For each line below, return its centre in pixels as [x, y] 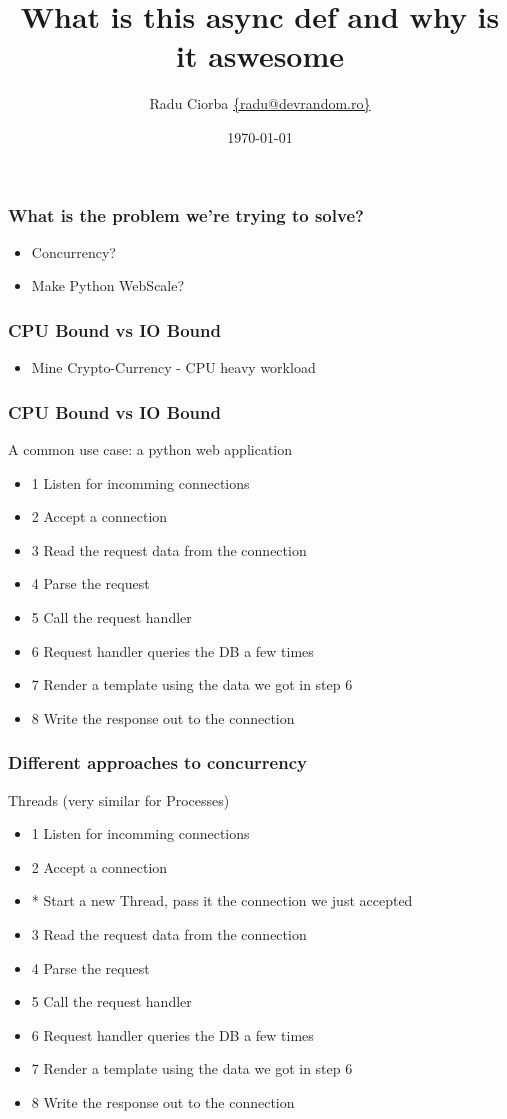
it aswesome [260, 55]
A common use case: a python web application [150, 449]
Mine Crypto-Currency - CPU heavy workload [173, 367]
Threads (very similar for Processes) [119, 799]
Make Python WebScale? [108, 285]
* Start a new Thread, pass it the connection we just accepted [222, 900]
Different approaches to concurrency [157, 762]
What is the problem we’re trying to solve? [186, 214]
